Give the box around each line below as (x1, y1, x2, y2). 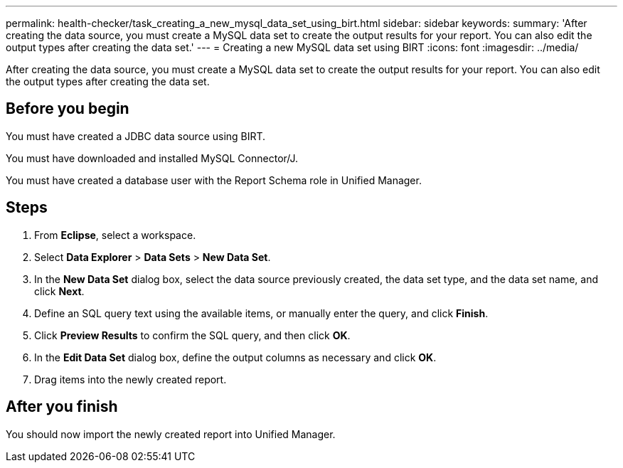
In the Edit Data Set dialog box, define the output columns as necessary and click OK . (34, 351, 437, 363)
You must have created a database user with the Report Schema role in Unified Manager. (6, 174, 422, 186)
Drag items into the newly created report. (34, 373, 227, 385)
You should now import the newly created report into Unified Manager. (6, 427, 336, 440)
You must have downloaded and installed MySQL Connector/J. (6, 151, 299, 164)
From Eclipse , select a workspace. (34, 228, 196, 241)
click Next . (34, 284, 85, 297)
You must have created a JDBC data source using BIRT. (6, 129, 266, 142)
